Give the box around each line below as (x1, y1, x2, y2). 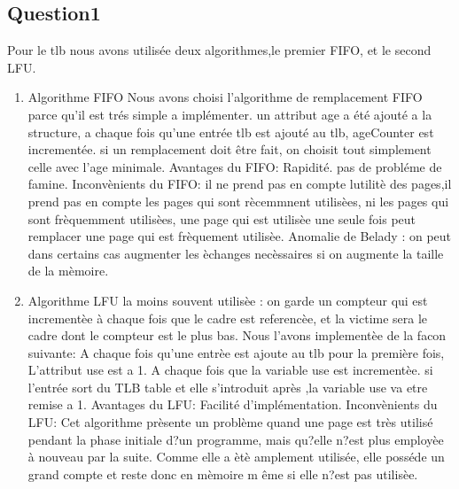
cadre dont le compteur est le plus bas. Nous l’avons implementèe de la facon (27, 326, 447, 345)
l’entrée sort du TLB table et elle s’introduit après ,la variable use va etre (27, 377, 428, 396)
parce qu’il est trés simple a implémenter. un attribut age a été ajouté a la (27, 105, 432, 123)
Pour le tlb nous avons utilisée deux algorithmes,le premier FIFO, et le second (7, 41, 432, 59)
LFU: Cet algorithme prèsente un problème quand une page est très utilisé (27, 413, 433, 431)
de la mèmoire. (27, 261, 109, 280)
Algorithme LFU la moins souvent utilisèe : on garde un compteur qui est (27, 291, 428, 309)
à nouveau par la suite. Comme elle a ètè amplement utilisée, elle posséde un (27, 447, 445, 466)
